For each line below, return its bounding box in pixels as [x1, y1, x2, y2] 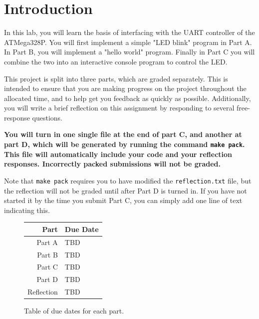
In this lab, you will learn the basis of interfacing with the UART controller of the [4, 27, 255, 37]
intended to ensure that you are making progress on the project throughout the [4, 83, 247, 93]
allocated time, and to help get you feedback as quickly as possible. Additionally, [4, 92, 251, 103]
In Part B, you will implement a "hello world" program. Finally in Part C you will [4, 46, 255, 57]
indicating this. [4, 204, 50, 215]
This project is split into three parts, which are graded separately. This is [4, 73, 228, 83]
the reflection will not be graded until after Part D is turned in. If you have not [4, 185, 247, 195]
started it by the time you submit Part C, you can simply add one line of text [4, 195, 243, 205]
